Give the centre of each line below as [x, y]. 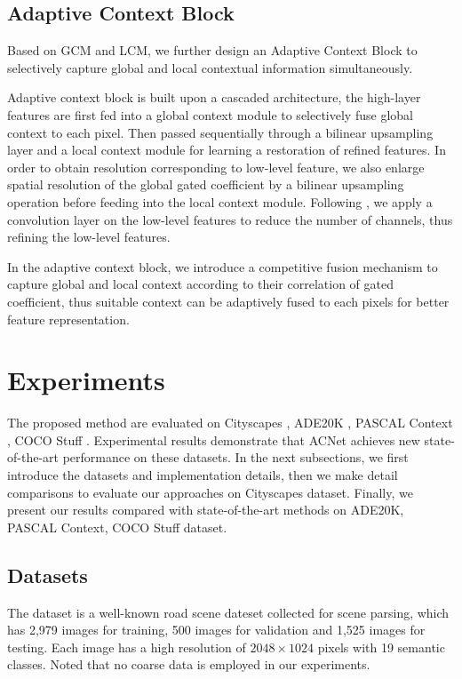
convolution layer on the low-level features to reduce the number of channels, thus [230, 219]
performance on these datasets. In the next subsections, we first [235, 457]
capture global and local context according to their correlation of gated [200, 284]
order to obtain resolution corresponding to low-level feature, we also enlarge [216, 167]
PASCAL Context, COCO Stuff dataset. [117, 527]
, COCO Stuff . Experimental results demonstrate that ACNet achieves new [214, 439]
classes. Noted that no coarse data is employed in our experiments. [189, 664]
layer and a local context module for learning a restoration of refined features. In [227, 150]
